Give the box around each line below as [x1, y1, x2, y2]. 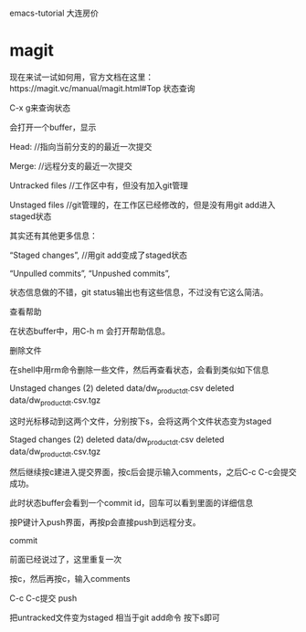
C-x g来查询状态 [9, 102, 71, 113]
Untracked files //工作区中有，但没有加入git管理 [9, 180, 189, 191]
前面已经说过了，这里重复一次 [9, 554, 121, 565]
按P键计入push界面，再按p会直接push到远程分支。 [9, 517, 201, 528]
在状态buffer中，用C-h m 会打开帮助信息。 [9, 326, 171, 337]
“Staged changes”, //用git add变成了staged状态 [9, 249, 188, 261]
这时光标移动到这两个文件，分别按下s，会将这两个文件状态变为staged [9, 416, 272, 427]
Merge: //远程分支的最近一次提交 [9, 161, 132, 172]
